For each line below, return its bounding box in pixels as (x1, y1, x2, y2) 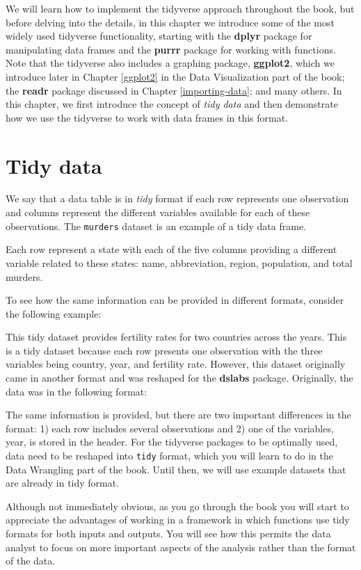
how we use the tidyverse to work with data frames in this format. (6, 110, 289, 124)
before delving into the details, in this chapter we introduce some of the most (6, 15, 335, 29)
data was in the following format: (6, 384, 147, 398)
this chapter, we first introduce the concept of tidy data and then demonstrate (6, 97, 338, 111)
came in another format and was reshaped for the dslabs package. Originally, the (6, 370, 353, 385)
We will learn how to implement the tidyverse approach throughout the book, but (6, 1, 355, 15)
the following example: (6, 306, 102, 320)
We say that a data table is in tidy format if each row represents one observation (6, 191, 349, 206)
